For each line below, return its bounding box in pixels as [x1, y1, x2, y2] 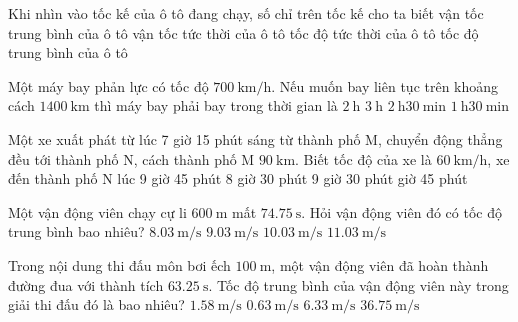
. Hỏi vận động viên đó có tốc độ [301, 201, 502, 222]
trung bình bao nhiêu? [8, 221, 145, 242]
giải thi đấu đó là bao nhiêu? [8, 294, 185, 315]
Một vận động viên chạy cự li [8, 201, 187, 222]
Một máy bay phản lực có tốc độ [8, 75, 209, 96]
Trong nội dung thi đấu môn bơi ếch [8, 254, 231, 275]
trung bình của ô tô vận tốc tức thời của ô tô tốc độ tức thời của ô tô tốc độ [8, 22, 479, 43]
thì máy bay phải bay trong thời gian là [94, 95, 338, 116]
